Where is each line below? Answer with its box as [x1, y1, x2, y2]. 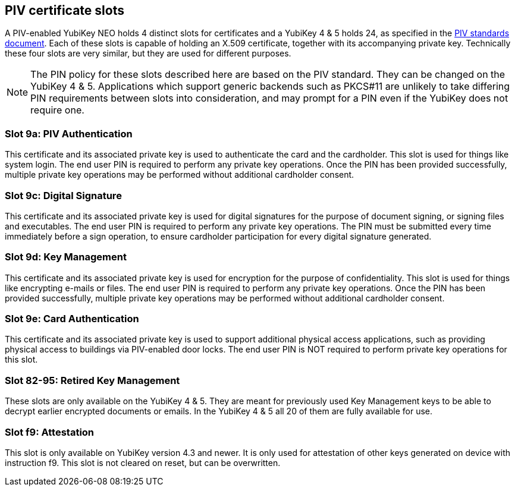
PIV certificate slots [5, 3, 124, 18]
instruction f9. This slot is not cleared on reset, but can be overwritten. [5, 457, 281, 468]
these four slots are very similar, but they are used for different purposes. [5, 48, 291, 59]
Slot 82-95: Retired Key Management [5, 374, 180, 386]
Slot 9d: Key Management [5, 251, 127, 263]
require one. [30, 104, 84, 117]
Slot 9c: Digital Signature [5, 189, 122, 202]
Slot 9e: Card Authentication [5, 313, 139, 325]
